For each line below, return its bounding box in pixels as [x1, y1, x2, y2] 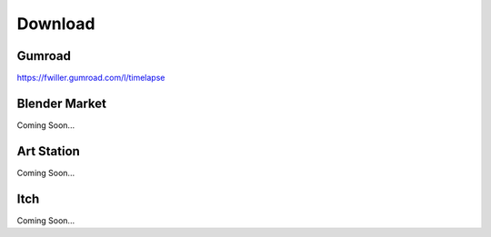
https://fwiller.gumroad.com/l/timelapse [16, 73, 165, 84]
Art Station [16, 143, 81, 159]
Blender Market [16, 95, 106, 111]
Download [16, 14, 95, 34]
